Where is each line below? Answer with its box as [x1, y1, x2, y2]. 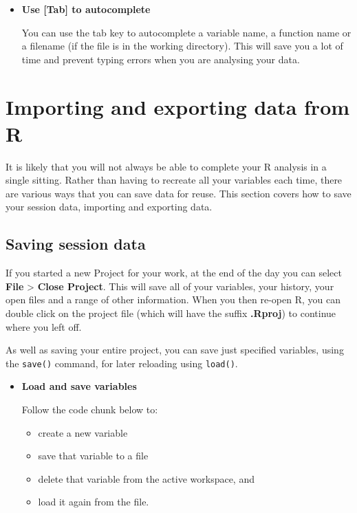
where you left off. [6, 319, 82, 334]
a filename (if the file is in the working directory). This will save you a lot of [21, 39, 343, 53]
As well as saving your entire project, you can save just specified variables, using [6, 342, 344, 357]
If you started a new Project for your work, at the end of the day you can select [6, 265, 342, 280]
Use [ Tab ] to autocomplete [21, 2, 151, 16]
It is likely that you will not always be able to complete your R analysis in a [6, 159, 327, 173]
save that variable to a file [38, 448, 149, 463]
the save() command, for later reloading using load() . [6, 356, 238, 370]
